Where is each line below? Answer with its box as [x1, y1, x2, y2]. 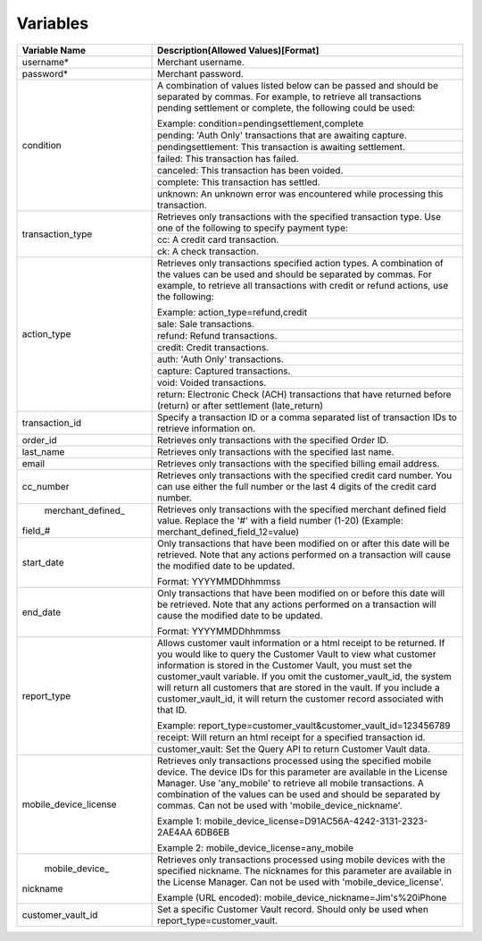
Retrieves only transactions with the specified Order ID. [156, 433, 389, 446]
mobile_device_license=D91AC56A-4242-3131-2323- [204, 814, 428, 827]
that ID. [156, 703, 187, 716]
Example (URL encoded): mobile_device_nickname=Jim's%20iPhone [156, 891, 447, 903]
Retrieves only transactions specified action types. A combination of [156, 256, 444, 269]
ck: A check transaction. [156, 245, 259, 257]
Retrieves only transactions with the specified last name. [156, 445, 395, 458]
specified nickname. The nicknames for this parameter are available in [156, 864, 453, 877]
